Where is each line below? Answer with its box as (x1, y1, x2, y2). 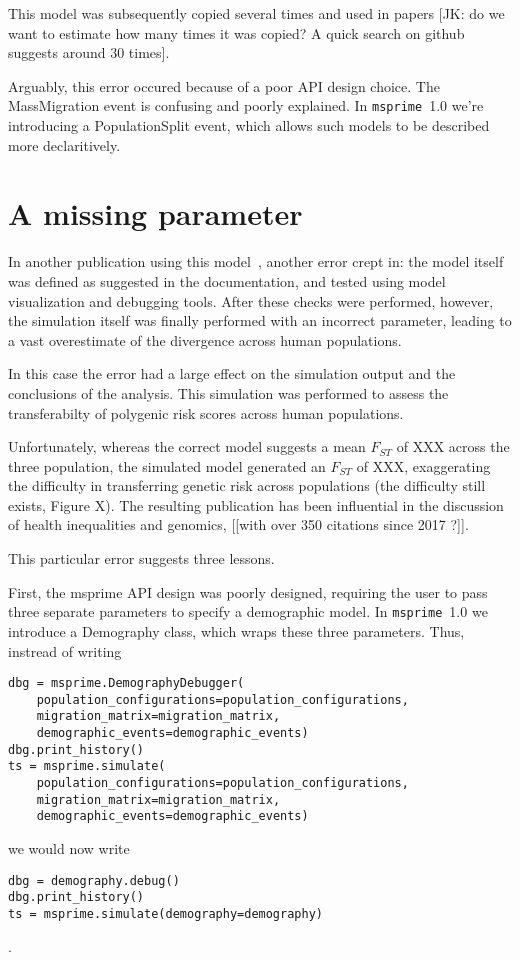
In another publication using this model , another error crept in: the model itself (8, 251, 504, 272)
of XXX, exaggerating (356, 455, 491, 476)
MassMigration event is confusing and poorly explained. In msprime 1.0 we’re (8, 95, 484, 116)
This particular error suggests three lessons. (8, 548, 275, 569)
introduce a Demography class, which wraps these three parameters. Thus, (8, 620, 465, 641)
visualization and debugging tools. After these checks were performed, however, (8, 290, 494, 311)
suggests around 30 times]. (8, 42, 170, 63)
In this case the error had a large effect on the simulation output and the (8, 363, 456, 384)
